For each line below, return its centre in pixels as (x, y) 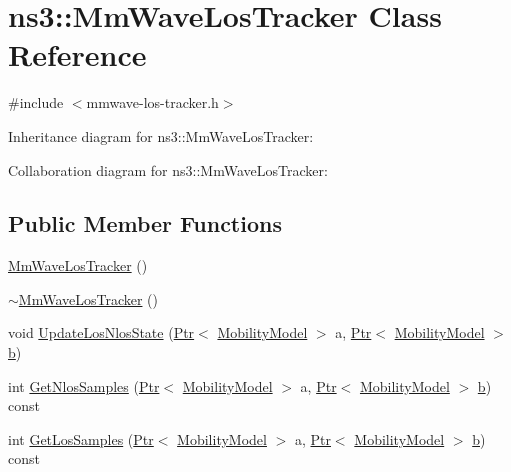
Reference (77, 54)
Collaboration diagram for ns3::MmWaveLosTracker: (168, 169)
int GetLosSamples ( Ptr (81, 438)
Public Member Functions (145, 223)
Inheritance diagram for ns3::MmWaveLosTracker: (161, 135)
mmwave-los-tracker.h (152, 102)
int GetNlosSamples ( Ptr (84, 385)
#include (36, 102)
